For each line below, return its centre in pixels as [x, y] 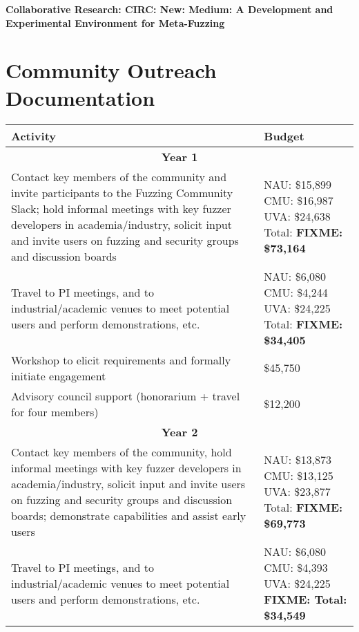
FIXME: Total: [305, 599]
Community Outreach [111, 70]
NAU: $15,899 [298, 184]
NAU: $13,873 [298, 459]
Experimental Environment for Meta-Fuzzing [115, 22]
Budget [284, 136]
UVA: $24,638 [297, 216]
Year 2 [179, 431]
